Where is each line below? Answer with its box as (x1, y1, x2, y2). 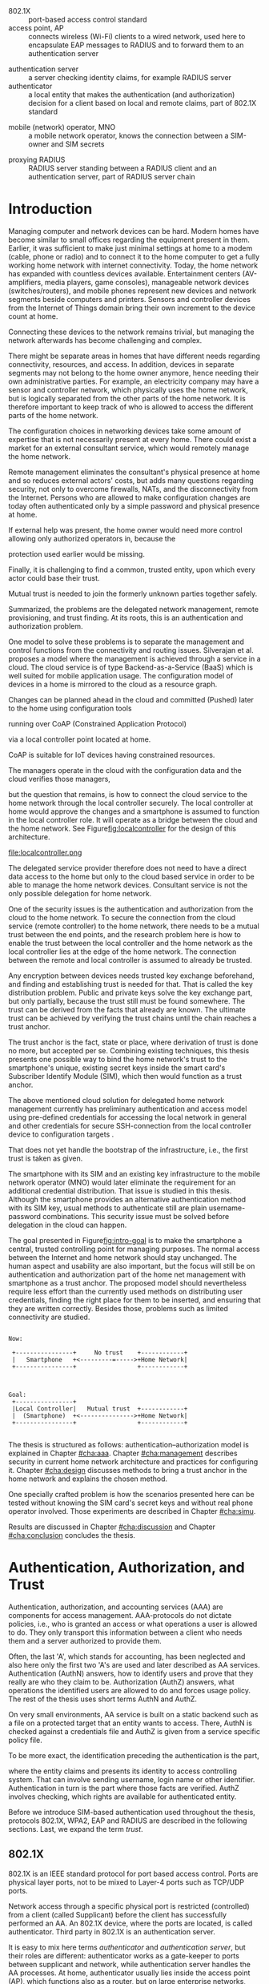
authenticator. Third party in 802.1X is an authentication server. (8, 1926, 216, 1936)
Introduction (8, 200, 93, 218)
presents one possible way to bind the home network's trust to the (8, 1054, 228, 1064)
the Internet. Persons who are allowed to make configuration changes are (8, 493, 251, 502)
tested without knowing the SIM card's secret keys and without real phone (8, 1498, 254, 1507)
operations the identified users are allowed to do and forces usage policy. (8, 1685, 251, 1695)
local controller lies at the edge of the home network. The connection (8, 947, 237, 956)
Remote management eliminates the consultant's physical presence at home (8, 467, 260, 477)
